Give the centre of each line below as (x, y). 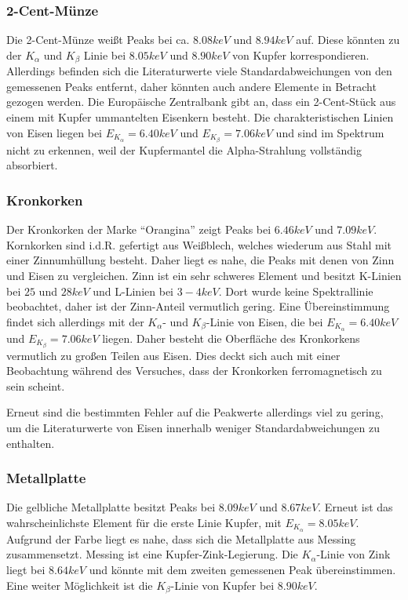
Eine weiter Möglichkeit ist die (80, 585)
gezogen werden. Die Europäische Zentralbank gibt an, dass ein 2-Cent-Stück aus (201, 102)
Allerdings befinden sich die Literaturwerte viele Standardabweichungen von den (199, 71)
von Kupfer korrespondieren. (301, 55)
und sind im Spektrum (330, 132)
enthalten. (31, 443)
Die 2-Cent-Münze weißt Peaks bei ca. (98, 40)
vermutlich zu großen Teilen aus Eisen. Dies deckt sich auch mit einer (173, 355)
